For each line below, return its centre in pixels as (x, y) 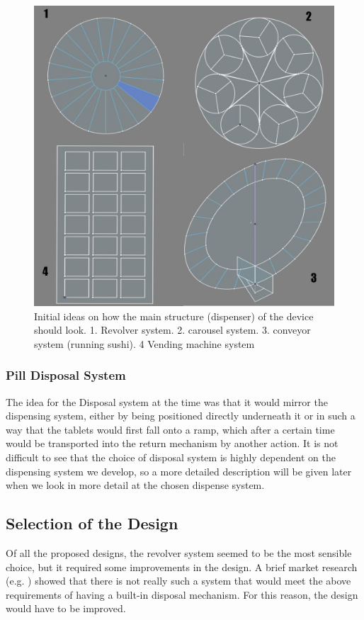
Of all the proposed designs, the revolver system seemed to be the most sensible (179, 552)
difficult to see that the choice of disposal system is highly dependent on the (171, 457)
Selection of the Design (92, 523)
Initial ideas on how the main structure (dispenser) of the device (174, 316)
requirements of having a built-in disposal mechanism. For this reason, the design (182, 594)
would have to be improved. (66, 608)
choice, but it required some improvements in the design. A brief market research (182, 567)
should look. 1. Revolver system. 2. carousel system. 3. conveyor (172, 330)
